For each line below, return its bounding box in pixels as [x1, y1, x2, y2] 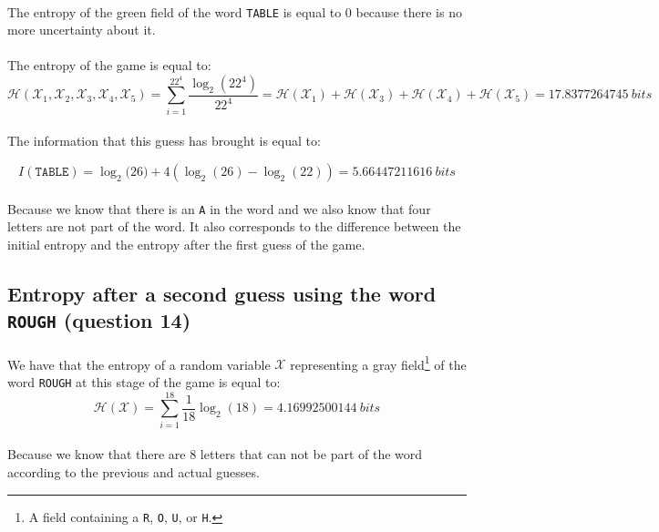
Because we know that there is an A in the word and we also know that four [7, 199, 431, 218]
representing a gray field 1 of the [290, 352, 467, 373]
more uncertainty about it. [7, 20, 156, 39]
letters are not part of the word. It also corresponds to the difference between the [7, 217, 461, 236]
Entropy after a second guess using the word [7, 279, 437, 307]
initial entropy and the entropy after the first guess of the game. [7, 234, 366, 253]
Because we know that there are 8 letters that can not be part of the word [7, 445, 423, 464]
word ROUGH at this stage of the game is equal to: [7, 373, 281, 392]
